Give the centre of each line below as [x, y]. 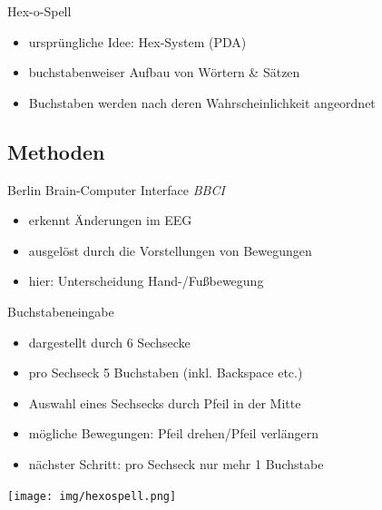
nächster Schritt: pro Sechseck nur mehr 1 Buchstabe [176, 463]
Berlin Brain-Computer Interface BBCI [116, 189]
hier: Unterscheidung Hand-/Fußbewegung [146, 281]
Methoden [56, 151]
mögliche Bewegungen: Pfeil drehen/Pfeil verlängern [174, 433]
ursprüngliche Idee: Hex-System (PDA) [137, 41]
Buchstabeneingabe [61, 311]
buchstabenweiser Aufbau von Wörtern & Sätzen [164, 72]
